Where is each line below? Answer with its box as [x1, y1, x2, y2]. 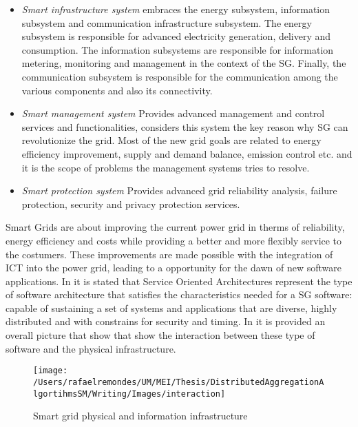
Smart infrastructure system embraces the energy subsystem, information [21, 2, 330, 16]
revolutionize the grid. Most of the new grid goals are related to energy [21, 133, 322, 147]
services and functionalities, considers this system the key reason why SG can [21, 119, 348, 134]
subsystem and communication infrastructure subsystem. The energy [21, 15, 312, 30]
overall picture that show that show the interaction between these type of [6, 328, 315, 342]
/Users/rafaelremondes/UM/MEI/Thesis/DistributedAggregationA [33, 377, 324, 387]
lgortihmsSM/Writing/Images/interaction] [33, 388, 226, 399]
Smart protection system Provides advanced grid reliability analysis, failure [21, 183, 337, 198]
